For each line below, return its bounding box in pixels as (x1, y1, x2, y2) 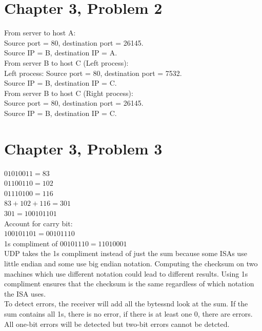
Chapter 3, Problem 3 (4, 138, 163, 159)
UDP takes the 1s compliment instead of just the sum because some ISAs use (4, 248, 247, 259)
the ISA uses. (4, 288, 46, 299)
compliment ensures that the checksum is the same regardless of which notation (4, 278, 254, 289)
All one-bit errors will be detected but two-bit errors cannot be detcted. (4, 318, 230, 329)
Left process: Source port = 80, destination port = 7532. (4, 67, 182, 78)
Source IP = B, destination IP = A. (4, 47, 117, 58)
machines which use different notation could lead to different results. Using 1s (4, 268, 248, 279)
